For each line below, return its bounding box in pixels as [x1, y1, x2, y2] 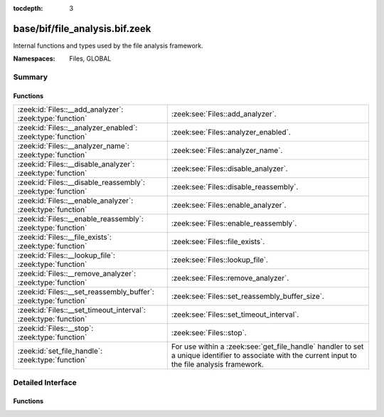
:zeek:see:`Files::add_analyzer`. [171, 109, 277, 119]
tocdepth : [13, 4, 43, 12]
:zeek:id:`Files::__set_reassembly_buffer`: [17, 287, 154, 297]
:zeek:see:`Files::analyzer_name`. [171, 146, 283, 156]
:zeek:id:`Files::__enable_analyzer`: [17, 196, 134, 206]
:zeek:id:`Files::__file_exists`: [17, 232, 112, 242]
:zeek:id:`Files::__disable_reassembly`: [17, 178, 146, 188]
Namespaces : [13, 54, 55, 63]
